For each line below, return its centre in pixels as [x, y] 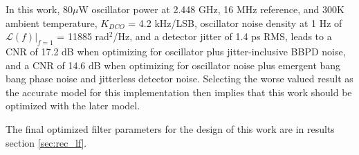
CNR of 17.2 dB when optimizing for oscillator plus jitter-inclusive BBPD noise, [176, 51]
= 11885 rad [83, 36]
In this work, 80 [39, 9]
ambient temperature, [52, 22]
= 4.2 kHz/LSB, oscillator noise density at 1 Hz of [235, 22]
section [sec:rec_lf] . [46, 142]
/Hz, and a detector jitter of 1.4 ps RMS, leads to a [222, 36]
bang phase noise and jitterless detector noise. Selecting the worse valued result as [179, 79]
